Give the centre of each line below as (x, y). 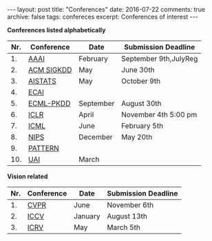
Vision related (28, 176)
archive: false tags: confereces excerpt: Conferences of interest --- (103, 17)
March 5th (124, 227)
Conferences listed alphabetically (56, 30)
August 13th (127, 216)
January (87, 216)
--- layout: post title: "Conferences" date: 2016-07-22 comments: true (106, 9)
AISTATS (42, 81)
